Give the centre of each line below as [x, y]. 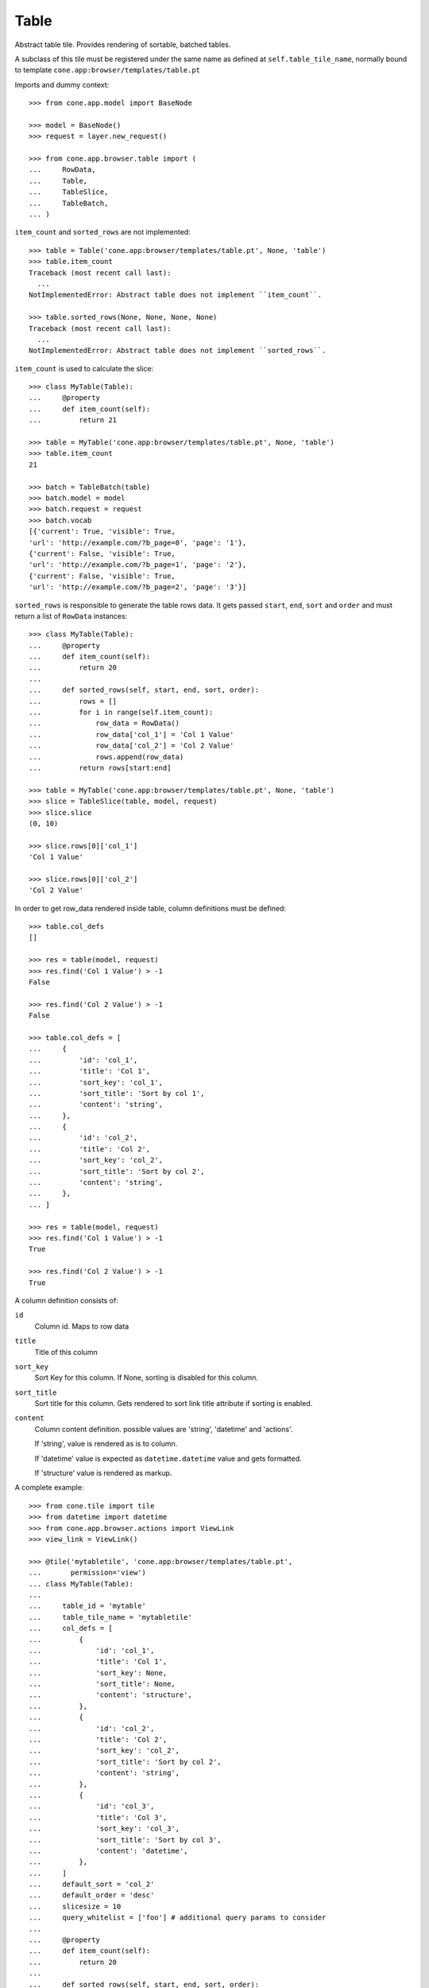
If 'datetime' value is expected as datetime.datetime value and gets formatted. [168, 1458]
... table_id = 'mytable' [88, 1606]
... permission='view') [88, 1573]
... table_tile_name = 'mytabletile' [110, 1617]
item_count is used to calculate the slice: [84, 368]
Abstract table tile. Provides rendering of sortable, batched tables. [123, 45]
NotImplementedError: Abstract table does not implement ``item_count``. [176, 295]
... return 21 [73, 420]
